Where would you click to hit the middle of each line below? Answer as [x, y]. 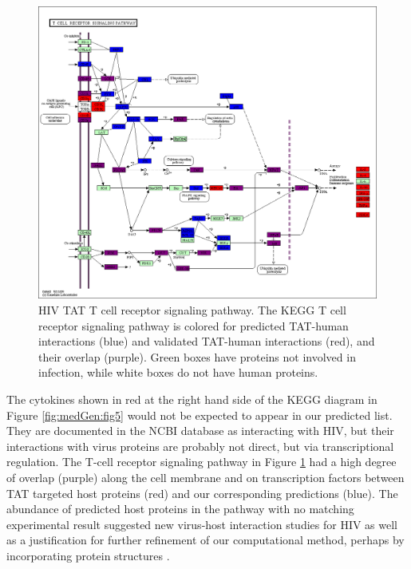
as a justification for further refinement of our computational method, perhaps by [205, 540]
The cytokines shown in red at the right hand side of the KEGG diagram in [192, 399]
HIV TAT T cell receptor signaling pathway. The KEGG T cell [192, 310]
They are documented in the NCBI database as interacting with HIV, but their [200, 431]
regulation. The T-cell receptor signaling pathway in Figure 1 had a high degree [202, 462]
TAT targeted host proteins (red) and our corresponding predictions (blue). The [202, 493]
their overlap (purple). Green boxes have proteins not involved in [197, 356]
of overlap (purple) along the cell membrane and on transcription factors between [205, 477]
